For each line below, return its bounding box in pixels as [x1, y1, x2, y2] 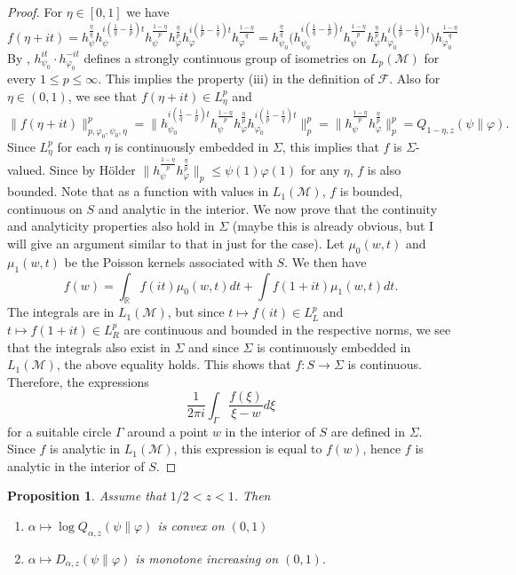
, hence [362, 439, 401, 458]
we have [126, 3, 170, 20]
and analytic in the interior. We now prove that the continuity [98, 199, 438, 217]
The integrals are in [7, 303, 115, 321]
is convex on [157, 516, 225, 535]
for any [300, 161, 340, 179]
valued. [7, 161, 46, 179]
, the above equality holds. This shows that [56, 355, 291, 374]
